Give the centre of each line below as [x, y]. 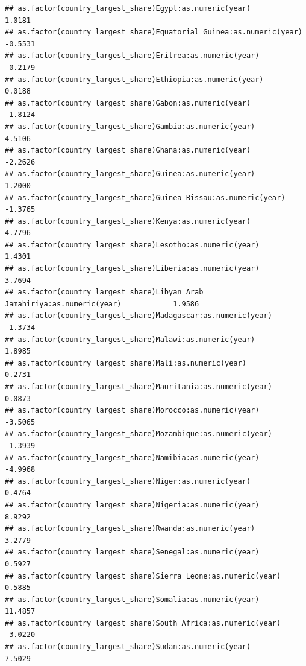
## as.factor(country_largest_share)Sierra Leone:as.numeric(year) [143, 576]
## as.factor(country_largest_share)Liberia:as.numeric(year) [132, 269]
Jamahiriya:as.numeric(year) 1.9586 [102, 304]
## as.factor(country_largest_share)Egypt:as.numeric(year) [128, 8]
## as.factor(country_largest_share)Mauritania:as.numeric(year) [139, 387]
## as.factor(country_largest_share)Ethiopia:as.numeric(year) [134, 79]
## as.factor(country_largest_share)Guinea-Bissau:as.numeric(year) [145, 198]
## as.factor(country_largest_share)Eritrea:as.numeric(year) [132, 56]
